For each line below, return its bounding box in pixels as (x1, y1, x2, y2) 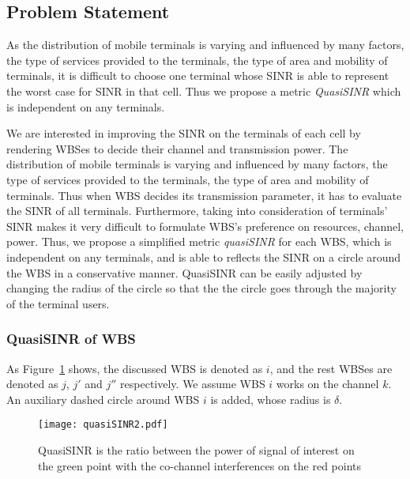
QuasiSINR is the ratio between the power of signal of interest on (38, 441, 355, 458)
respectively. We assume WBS (120, 375, 265, 392)
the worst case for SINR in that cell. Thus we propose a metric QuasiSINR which (6, 82, 401, 99)
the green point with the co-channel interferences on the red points (38, 457, 362, 473)
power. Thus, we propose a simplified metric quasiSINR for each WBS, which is (6, 233, 392, 250)
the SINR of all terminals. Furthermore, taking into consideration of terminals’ (6, 202, 388, 219)
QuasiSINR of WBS (6, 329, 136, 349)
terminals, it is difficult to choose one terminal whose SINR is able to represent (6, 67, 389, 84)
